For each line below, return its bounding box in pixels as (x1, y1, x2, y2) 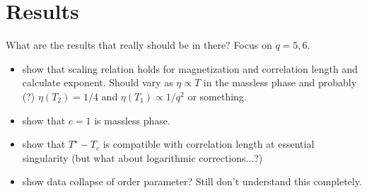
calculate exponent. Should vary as (22, 75, 173, 90)
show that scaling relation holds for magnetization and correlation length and (22, 61, 358, 76)
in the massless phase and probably (203, 75, 357, 90)
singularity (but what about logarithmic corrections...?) (22, 150, 263, 165)
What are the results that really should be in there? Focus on (6, 37, 272, 52)
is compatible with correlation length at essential (103, 136, 315, 151)
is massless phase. (94, 112, 170, 127)
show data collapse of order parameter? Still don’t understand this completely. (22, 174, 362, 189)
